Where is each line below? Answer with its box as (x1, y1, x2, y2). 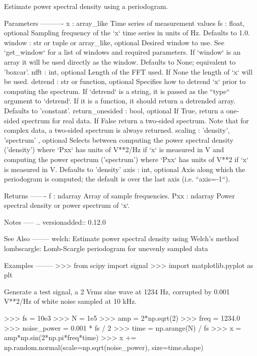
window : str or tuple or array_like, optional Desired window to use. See (4, 37, 224, 47)
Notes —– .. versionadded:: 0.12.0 (4, 216, 106, 227)
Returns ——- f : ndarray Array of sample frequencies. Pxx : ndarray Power (4, 190, 235, 200)
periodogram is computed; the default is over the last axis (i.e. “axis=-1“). (4, 174, 230, 184)
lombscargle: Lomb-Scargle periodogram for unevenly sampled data (4, 243, 208, 254)
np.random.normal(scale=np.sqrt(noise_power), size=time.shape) (4, 342, 203, 352)
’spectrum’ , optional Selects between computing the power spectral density (4, 134, 234, 145)
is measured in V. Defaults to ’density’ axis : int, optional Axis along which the (4, 164, 246, 174)
